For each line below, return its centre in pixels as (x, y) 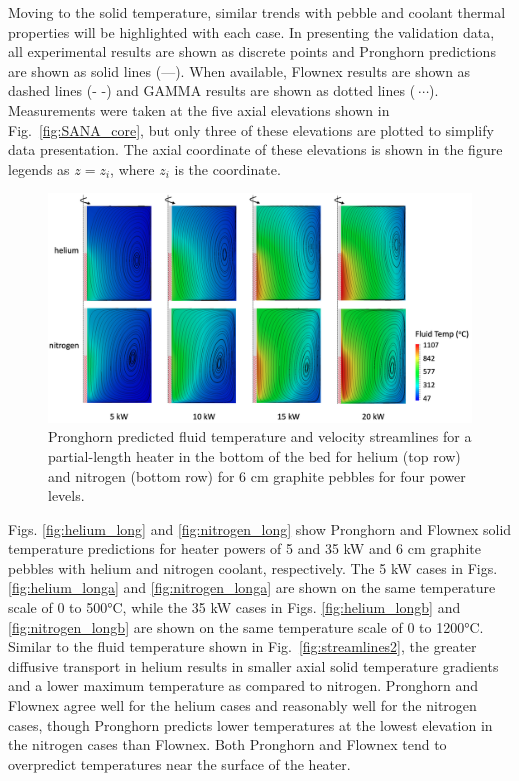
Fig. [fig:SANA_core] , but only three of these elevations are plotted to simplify (251, 129)
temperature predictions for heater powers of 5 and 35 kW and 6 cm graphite (244, 548)
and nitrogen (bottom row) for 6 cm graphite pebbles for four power (257, 475)
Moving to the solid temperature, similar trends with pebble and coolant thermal (257, 12)
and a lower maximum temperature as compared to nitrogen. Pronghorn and (243, 685)
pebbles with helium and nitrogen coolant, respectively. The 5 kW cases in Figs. (253, 567)
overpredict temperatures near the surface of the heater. (179, 763)
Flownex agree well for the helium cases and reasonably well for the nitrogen (242, 705)
